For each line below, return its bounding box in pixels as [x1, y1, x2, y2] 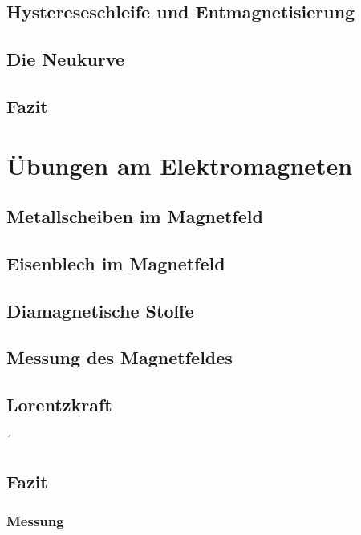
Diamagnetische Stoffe [6, 298, 194, 322]
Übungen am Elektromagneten [6, 148, 353, 181]
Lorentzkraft [6, 392, 112, 417]
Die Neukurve [6, 47, 124, 71]
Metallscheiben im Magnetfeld [6, 204, 263, 229]
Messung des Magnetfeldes [6, 345, 233, 370]
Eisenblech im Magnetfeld [6, 250, 225, 275]
